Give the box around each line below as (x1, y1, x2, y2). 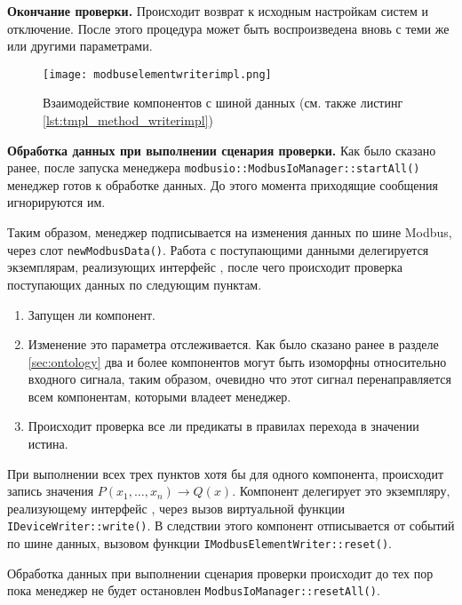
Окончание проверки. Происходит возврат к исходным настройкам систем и (7, 2, 429, 20)
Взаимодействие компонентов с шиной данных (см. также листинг (43, 93, 403, 112)
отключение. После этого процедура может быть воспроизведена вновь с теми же (7, 19, 450, 37)
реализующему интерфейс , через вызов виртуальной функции (7, 498, 346, 517)
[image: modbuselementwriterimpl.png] (43, 68, 272, 81)
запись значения (7, 482, 94, 500)
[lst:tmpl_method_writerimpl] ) (43, 111, 213, 130)
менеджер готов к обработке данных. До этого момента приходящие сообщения (7, 175, 439, 194)
